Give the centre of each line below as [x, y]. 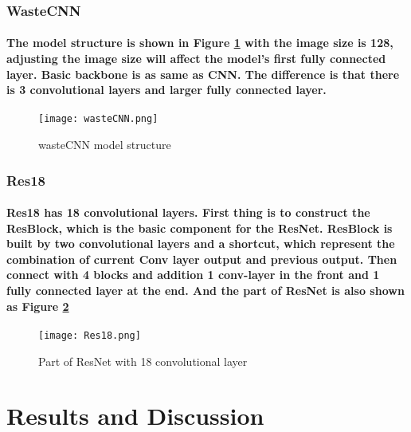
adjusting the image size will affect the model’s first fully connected [196, 59]
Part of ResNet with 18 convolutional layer [143, 361]
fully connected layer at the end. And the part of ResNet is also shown [205, 291]
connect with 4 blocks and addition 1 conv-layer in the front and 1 [193, 275]
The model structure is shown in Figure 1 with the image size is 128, [200, 43]
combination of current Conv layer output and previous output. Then [202, 259]
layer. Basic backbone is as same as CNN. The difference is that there [203, 74]
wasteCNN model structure [105, 145]
